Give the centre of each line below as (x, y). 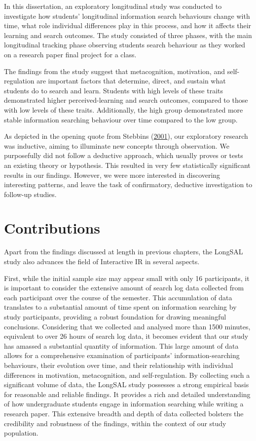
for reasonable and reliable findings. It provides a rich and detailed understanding (127, 394)
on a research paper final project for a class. (70, 54)
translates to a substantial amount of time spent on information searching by (120, 307)
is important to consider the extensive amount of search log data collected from (124, 288)
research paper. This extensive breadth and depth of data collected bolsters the (124, 413)
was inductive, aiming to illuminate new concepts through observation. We (117, 145)
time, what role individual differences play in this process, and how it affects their (128, 25)
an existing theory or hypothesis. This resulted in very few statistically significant (127, 165)
